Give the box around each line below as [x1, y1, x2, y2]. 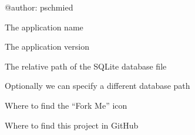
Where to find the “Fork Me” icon [5, 99, 127, 111]
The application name [5, 20, 83, 33]
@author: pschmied [5, 1, 73, 13]
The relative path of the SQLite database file [5, 60, 167, 72]
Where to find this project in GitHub [5, 119, 139, 131]
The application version [5, 40, 90, 53]
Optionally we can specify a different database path [5, 79, 190, 92]
